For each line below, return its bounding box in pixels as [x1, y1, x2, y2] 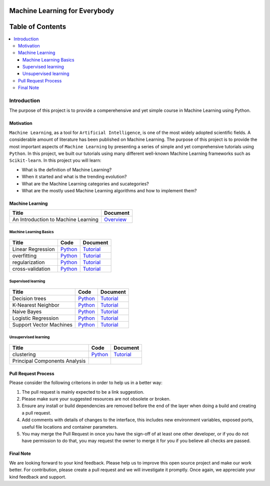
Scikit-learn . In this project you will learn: [9, 157, 101, 163]
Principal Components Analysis [12, 358, 86, 365]
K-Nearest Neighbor [12, 302, 59, 309]
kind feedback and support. [9, 474, 66, 480]
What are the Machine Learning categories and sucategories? [21, 180, 149, 187]
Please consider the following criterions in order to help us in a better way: [9, 380, 162, 386]
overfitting [12, 252, 37, 259]
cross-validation [12, 265, 51, 272]
